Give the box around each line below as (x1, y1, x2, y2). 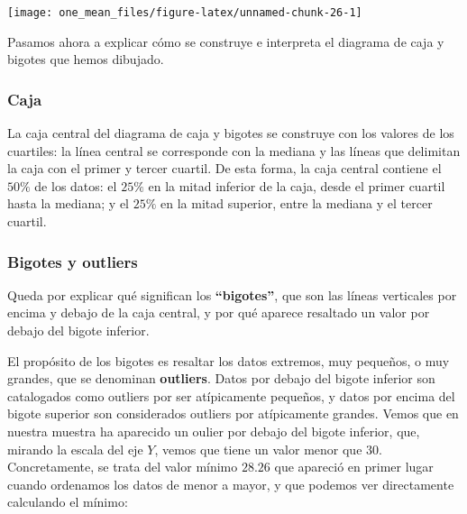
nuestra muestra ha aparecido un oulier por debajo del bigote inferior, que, (7, 422, 420, 440)
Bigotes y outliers (7, 250, 138, 272)
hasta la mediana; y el (7, 194, 130, 213)
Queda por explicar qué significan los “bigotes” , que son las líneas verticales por (7, 285, 457, 304)
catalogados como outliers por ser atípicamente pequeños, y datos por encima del (7, 386, 455, 405)
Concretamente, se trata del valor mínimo (7, 457, 238, 476)
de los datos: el (34, 176, 117, 195)
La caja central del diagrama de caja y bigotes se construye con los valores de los (7, 124, 454, 142)
